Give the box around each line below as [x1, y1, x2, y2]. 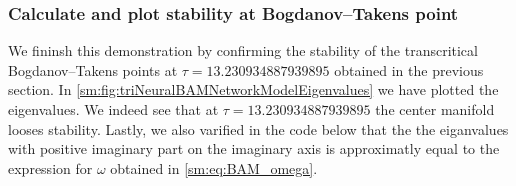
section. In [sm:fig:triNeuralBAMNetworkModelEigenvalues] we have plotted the [8, 79, 499, 100]
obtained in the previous [334, 59, 484, 80]
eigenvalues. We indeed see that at [8, 99, 219, 119]
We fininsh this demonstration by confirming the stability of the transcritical [8, 40, 478, 61]
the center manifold [375, 99, 495, 119]
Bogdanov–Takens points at [8, 59, 178, 80]
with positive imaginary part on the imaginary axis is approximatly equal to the [8, 138, 500, 159]
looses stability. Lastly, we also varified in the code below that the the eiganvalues [8, 118, 509, 139]
